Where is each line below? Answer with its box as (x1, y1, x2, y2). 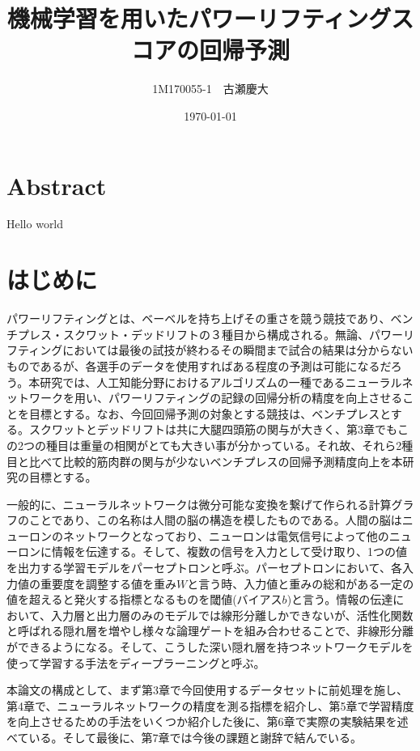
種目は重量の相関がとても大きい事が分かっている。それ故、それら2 (45, 436, 402, 453)
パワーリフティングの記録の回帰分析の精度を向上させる (108, 389, 403, 406)
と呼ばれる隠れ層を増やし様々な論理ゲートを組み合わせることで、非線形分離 (6, 622, 414, 639)
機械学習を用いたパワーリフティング (6, 2, 392, 35)
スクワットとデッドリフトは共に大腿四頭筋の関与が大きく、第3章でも (28, 421, 397, 438)
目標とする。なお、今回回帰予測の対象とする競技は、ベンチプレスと (28, 405, 391, 422)
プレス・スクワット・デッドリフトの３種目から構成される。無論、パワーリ (17, 325, 414, 342)
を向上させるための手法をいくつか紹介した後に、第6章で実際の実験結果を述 (6, 713, 409, 730)
